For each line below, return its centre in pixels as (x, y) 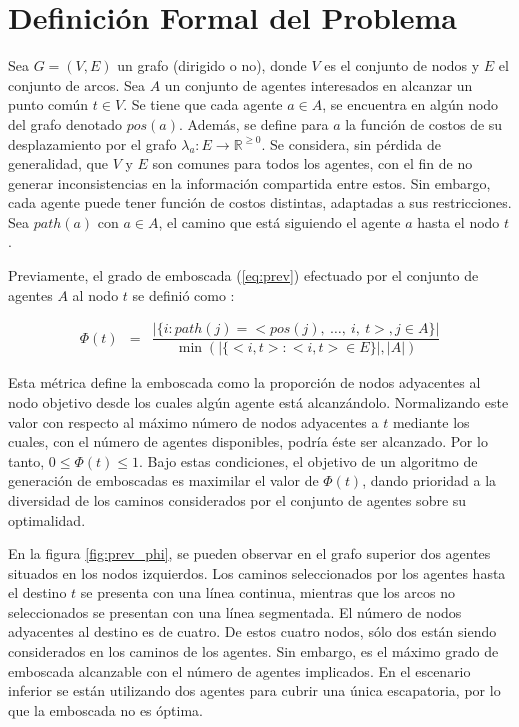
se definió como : (183, 294)
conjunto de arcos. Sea (77, 84)
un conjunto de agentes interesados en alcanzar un (318, 84)
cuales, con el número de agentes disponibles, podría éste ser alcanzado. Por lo (248, 441)
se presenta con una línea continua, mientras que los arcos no (267, 592)
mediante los (431, 421)
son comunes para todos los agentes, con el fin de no (312, 163)
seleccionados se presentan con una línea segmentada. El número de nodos (235, 611)
